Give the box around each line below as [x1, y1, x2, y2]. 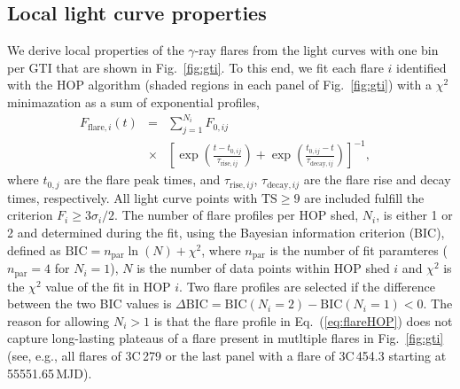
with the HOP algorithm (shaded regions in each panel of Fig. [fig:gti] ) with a [7, 75, 433, 94]
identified [396, 58, 447, 76]
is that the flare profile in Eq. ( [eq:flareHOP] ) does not [153, 311, 453, 330]
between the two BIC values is [7, 294, 172, 313]
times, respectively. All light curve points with [7, 188, 258, 206]
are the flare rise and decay [303, 170, 451, 189]
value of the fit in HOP [45, 276, 171, 295]
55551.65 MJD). [7, 363, 92, 382]
